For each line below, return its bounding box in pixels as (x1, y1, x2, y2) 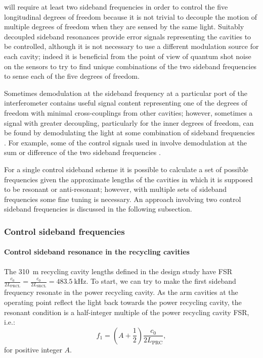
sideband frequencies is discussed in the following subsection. (4, 203, 192, 214)
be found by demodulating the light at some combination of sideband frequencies (4, 127, 255, 138)
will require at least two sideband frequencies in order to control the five (4, 2, 228, 12)
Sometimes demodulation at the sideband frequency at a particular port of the (4, 87, 248, 98)
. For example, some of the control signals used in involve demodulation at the (4, 137, 247, 147)
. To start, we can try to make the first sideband (86, 276, 236, 286)
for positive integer (4, 344, 62, 354)
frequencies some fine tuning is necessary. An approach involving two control (4, 193, 241, 204)
